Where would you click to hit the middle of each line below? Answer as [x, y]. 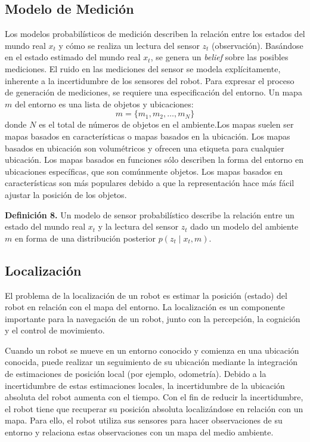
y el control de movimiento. [55, 330]
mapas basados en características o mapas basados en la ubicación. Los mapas [148, 136]
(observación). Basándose [258, 45]
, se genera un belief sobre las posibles [219, 57]
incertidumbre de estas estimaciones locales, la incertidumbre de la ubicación [145, 385]
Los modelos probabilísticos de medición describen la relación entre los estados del [155, 34]
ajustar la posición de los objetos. [66, 194]
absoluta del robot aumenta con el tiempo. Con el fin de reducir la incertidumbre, [154, 397]
